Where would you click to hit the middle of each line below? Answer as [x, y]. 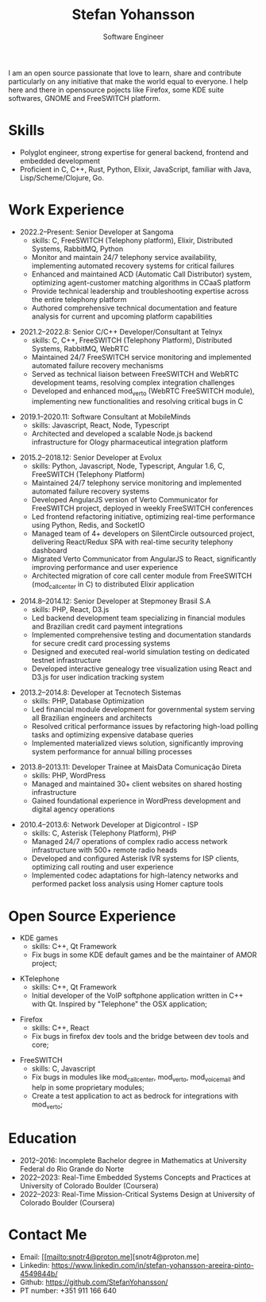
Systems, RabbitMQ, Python [77, 249]
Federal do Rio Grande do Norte [72, 1168]
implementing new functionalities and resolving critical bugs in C [137, 401]
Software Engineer [133, 37]
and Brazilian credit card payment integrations [107, 626]
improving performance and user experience [105, 567]
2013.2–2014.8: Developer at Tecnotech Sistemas [100, 692]
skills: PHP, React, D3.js [70, 610]
